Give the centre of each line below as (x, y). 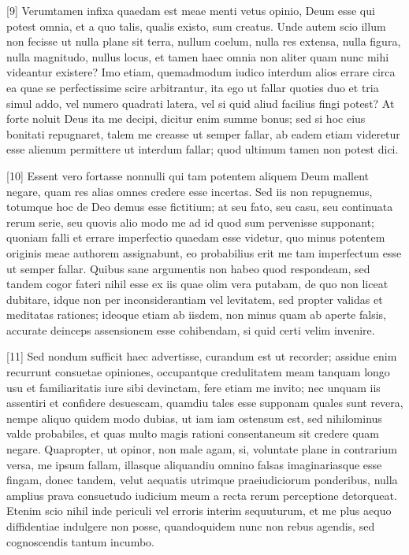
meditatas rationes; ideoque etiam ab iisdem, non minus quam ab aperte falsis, (196, 314)
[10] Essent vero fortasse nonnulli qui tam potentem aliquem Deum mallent (188, 175)
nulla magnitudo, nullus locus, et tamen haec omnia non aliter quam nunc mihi (198, 56)
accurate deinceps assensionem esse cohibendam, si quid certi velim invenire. (191, 329)
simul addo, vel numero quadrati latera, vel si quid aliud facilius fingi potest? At (201, 103)
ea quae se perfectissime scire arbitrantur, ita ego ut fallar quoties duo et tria (193, 87)
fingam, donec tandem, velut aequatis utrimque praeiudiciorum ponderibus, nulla (202, 480)
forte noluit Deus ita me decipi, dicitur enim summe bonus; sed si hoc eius (186, 118)
